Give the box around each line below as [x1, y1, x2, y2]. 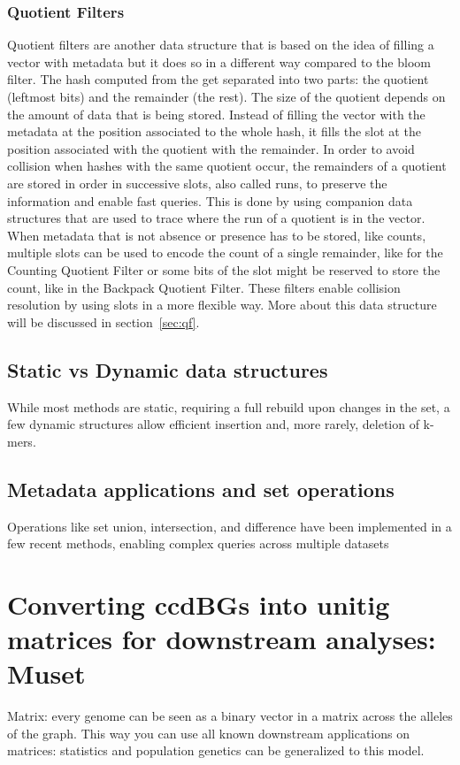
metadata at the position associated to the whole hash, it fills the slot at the [7, 122, 421, 141]
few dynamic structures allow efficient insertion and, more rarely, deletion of [7, 415, 419, 433]
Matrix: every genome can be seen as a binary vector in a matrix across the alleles [7, 707, 453, 725]
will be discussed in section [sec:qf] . [7, 312, 200, 331]
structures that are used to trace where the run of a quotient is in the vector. [7, 209, 425, 227]
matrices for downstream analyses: [7, 621, 436, 657]
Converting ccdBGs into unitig [7, 585, 390, 622]
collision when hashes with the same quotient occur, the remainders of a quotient [7, 157, 447, 175]
